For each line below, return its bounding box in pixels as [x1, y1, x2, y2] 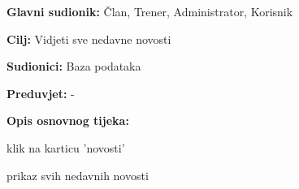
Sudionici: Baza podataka [6, 58, 141, 75]
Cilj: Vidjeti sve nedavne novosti [6, 30, 171, 47]
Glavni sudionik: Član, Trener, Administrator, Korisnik [6, 3, 293, 19]
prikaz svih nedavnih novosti [6, 166, 149, 183]
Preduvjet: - [6, 84, 75, 101]
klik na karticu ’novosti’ [6, 139, 125, 156]
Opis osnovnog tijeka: [6, 112, 129, 129]
